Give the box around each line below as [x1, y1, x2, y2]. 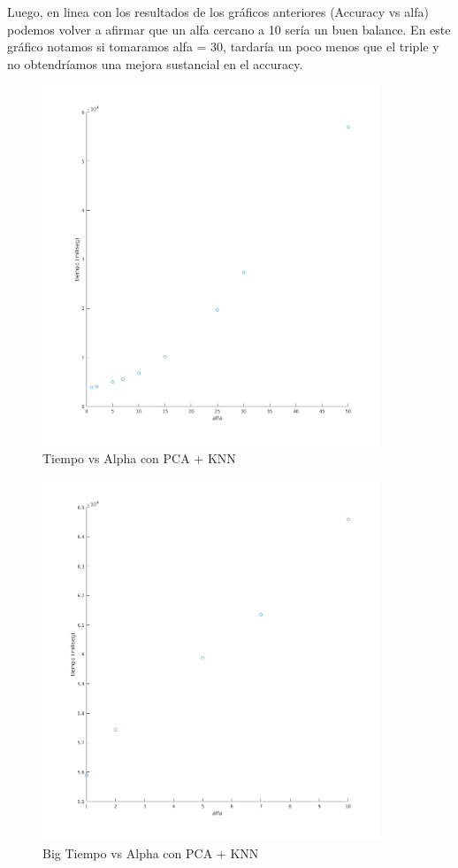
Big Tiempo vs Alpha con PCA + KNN [42, 844, 259, 863]
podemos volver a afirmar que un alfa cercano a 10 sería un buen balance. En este [7, 19, 451, 38]
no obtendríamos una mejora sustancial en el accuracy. [7, 54, 303, 73]
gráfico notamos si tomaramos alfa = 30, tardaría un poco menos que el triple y [7, 37, 439, 56]
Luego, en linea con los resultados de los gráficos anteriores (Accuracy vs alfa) [7, 3, 429, 20]
